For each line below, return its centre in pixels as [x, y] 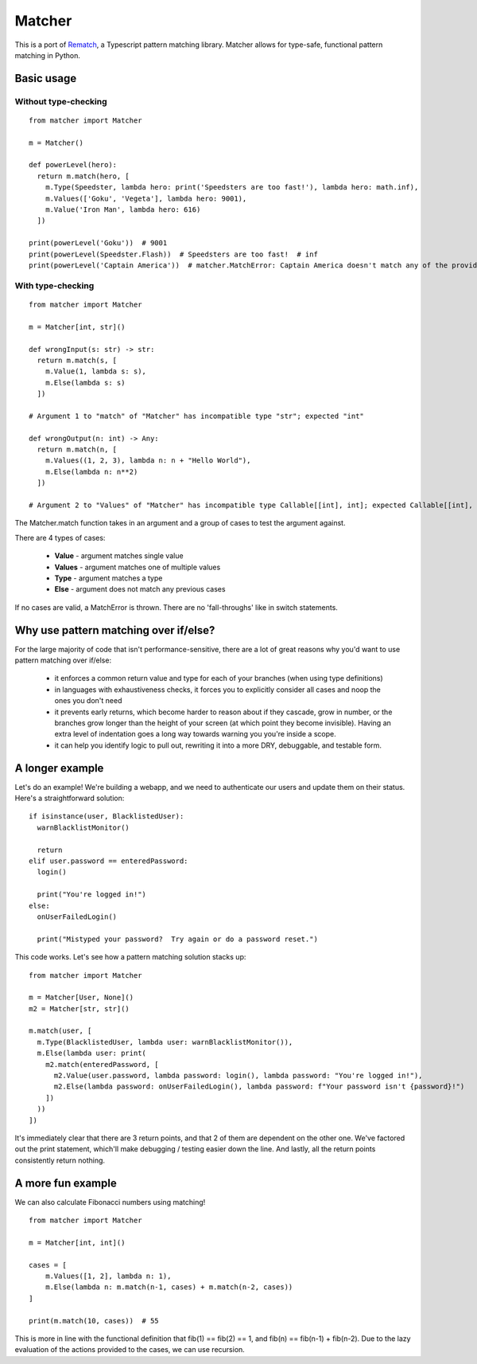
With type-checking [54, 285]
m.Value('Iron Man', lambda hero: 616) [123, 210]
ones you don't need [88, 701]
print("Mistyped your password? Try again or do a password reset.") [177, 939]
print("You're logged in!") [92, 895]
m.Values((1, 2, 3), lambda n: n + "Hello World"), [148, 461]
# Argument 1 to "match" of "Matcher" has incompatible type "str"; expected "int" [197, 416]
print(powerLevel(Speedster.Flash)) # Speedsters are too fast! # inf [173, 254]
